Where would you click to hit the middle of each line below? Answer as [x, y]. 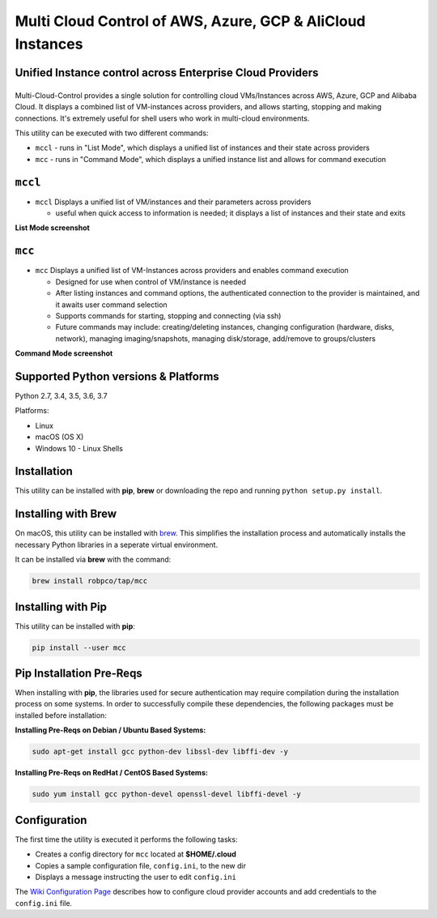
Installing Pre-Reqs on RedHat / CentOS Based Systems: [111, 773]
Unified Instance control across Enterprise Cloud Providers [167, 73]
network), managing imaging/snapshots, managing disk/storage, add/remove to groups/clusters [216, 338]
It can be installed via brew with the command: [93, 560]
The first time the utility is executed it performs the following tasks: [126, 839]
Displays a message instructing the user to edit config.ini [136, 877]
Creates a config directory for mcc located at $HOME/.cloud [136, 854]
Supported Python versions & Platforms [117, 376]
